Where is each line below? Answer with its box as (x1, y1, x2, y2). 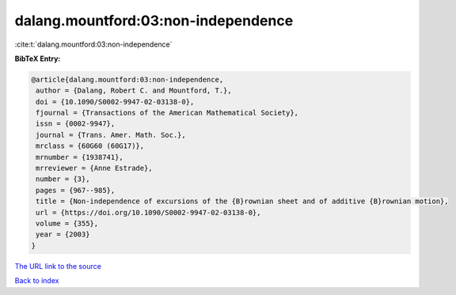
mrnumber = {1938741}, (36, 153, 124, 161)
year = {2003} (36, 230, 90, 239)
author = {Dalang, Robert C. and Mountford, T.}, (36, 86, 233, 95)
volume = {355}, (36, 219, 99, 228)
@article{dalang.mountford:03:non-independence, (31, 75, 224, 84)
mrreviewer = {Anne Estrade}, (36, 164, 154, 173)
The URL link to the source (14, 261, 102, 270)
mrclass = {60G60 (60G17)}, (36, 142, 145, 150)
